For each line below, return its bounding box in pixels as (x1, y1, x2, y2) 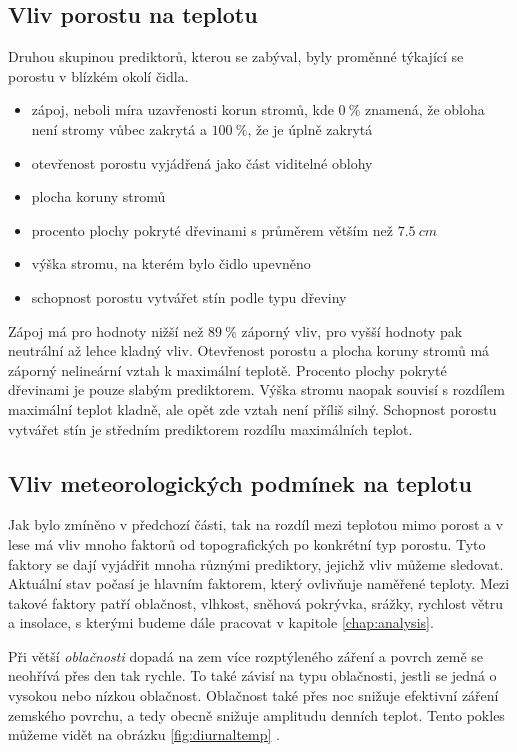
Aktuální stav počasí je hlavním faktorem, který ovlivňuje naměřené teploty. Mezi (8, 573, 510, 594)
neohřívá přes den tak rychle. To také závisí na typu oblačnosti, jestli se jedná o (8, 665, 497, 686)
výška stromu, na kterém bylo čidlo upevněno (31, 253, 311, 274)
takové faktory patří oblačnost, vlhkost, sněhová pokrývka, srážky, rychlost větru (8, 592, 503, 613)
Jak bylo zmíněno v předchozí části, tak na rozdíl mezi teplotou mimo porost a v (8, 514, 504, 535)
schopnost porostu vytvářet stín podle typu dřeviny (31, 286, 347, 307)
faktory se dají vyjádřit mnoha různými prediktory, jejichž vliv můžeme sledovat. (8, 553, 504, 574)
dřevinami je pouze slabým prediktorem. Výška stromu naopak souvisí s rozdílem (8, 379, 505, 400)
